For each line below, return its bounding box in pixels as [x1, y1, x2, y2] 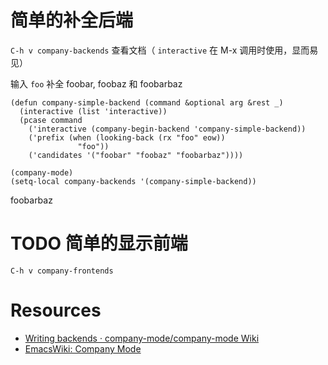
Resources [10, 299, 102, 322]
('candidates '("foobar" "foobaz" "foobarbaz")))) [28, 150, 244, 160]
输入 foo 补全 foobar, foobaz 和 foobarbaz [10, 77, 183, 90]
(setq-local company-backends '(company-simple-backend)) [10, 176, 257, 186]
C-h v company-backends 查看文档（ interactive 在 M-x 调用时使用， [10, 44, 293, 56]
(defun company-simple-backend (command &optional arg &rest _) [10, 97, 284, 108]
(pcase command [19, 115, 83, 125]
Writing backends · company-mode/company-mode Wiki [24, 332, 260, 344]
